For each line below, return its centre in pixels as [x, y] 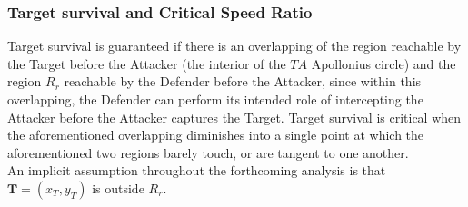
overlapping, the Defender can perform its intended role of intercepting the [215, 99]
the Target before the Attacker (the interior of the [147, 63]
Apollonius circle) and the [383, 63]
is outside [118, 187]
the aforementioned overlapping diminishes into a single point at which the [216, 135]
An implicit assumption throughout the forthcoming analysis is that [197, 170]
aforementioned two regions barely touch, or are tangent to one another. [208, 152]
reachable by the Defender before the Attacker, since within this [243, 81]
